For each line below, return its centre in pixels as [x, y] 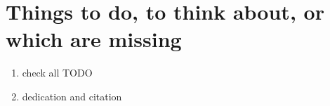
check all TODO [57, 73]
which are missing [94, 39]
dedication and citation [72, 96]
